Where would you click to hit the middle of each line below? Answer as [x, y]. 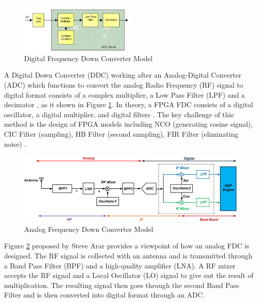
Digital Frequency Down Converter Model [88, 58]
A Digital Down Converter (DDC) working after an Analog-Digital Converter [123, 75]
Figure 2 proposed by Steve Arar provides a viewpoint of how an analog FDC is [127, 246]
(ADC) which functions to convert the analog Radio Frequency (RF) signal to [124, 85]
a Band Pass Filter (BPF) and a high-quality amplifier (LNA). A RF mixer [120, 265]
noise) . [15, 143]
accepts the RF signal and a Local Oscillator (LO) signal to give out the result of [129, 275]
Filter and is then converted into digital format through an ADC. [104, 295]
